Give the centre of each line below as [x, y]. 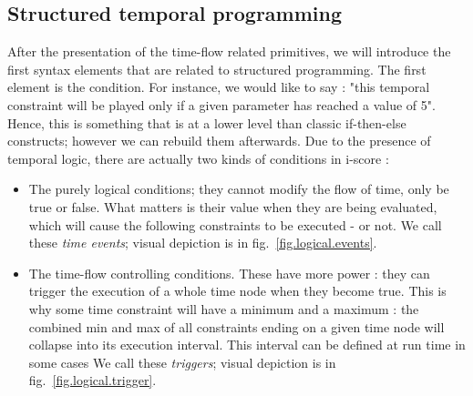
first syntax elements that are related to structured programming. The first [217, 69]
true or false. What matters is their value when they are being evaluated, [233, 206]
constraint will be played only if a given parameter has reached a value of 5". [221, 104]
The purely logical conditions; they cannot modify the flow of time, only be [239, 189]
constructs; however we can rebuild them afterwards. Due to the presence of [219, 141]
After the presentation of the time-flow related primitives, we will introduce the [229, 51]
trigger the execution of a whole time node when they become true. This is [237, 291]
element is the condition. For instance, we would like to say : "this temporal [219, 87]
